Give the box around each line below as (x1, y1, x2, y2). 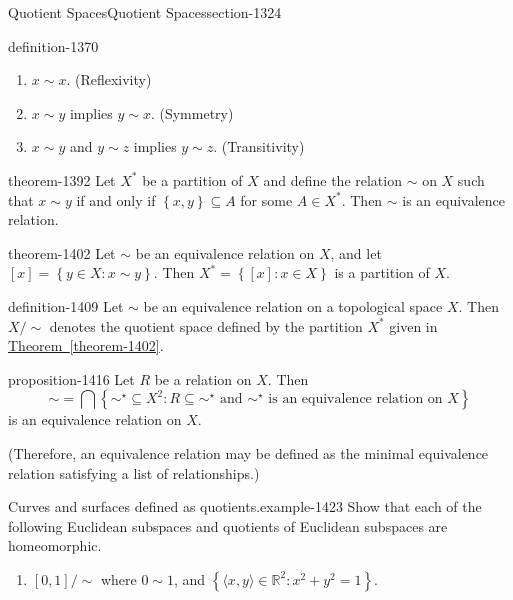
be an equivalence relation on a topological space (143, 295, 443, 316)
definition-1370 (8, 35, 99, 56)
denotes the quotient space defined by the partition (49, 315, 363, 336)
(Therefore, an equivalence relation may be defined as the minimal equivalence (8, 442, 489, 463)
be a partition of (142, 169, 243, 190)
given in (389, 315, 438, 336)
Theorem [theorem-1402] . (8, 335, 164, 356)
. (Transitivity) (213, 136, 305, 157)
